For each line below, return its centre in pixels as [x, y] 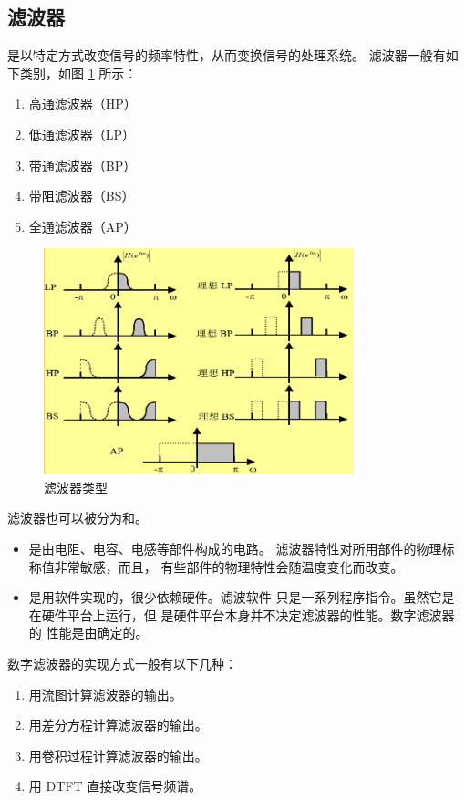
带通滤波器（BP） [83, 165]
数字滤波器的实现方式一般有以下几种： [122, 663]
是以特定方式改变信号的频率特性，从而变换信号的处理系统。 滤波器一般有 [227, 55]
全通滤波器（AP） [83, 226]
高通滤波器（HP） [83, 104]
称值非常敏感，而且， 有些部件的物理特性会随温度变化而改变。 [216, 566]
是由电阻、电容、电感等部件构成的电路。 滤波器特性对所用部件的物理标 [242, 548]
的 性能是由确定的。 [88, 633]
